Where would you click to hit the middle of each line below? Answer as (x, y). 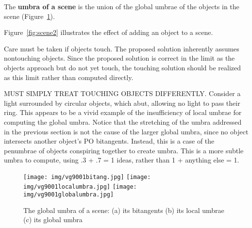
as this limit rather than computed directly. (69, 77)
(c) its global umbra (53, 220)
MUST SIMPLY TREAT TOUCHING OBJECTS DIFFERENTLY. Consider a (122, 93)
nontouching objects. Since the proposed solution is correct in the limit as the (119, 58)
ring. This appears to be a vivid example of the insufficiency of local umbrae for (123, 112)
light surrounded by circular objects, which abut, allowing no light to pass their (122, 103)
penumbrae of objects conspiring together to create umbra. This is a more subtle (124, 150)
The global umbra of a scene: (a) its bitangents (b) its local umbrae (124, 210)
